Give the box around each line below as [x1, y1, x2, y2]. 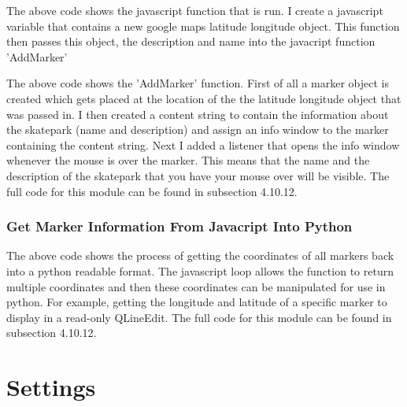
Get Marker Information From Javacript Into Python [6, 216, 353, 236]
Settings [6, 371, 96, 403]
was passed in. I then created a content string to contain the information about [6, 105, 389, 122]
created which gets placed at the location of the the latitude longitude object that [6, 90, 401, 106]
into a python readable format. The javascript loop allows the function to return [6, 262, 394, 279]
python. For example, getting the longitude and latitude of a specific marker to [6, 294, 387, 310]
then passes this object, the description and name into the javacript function [6, 33, 376, 50]
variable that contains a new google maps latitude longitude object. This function [6, 17, 400, 34]
